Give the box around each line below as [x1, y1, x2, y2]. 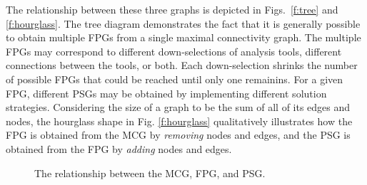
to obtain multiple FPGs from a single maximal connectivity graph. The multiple [6, 30, 361, 45]
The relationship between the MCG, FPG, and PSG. [34, 165, 266, 180]
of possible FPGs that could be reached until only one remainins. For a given [6, 71, 343, 86]
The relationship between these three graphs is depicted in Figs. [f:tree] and [6, 2, 338, 16]
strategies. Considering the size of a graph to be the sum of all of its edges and [6, 100, 351, 115]
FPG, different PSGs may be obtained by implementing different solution [6, 85, 327, 100]
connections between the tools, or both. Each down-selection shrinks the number [6, 58, 358, 73]
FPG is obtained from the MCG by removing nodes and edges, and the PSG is [6, 127, 351, 142]
